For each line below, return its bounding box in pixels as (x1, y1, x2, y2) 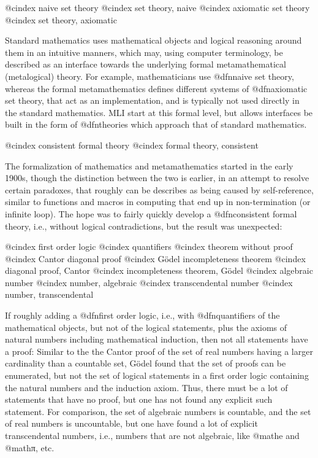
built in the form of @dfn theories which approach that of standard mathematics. (5, 118, 307, 131)
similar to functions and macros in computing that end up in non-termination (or (5, 195, 311, 208)
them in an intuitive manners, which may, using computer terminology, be (5, 45, 283, 58)
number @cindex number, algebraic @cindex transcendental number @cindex (5, 276, 293, 289)
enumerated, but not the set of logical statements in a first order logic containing (5, 369, 309, 382)
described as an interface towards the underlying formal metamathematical (5, 58, 286, 71)
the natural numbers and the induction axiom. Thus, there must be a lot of (5, 381, 288, 394)
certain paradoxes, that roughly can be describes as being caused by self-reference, (5, 183, 314, 196)
